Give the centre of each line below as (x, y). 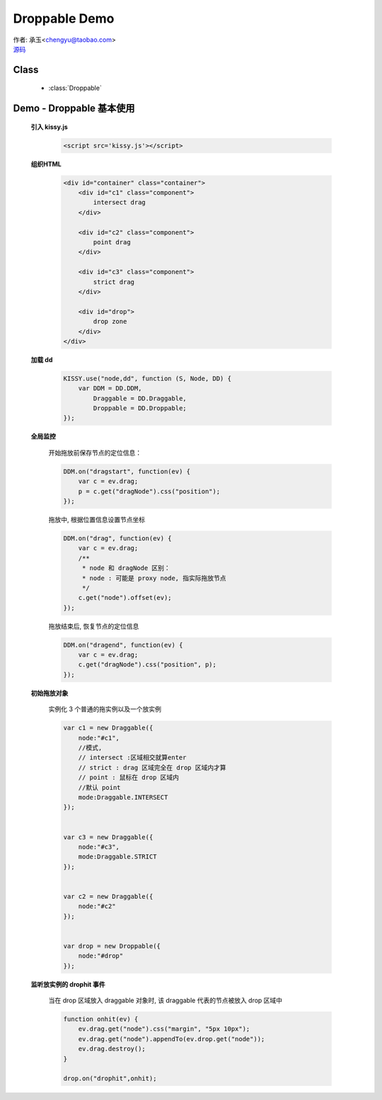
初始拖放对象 (50, 693)
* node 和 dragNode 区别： (126, 568)
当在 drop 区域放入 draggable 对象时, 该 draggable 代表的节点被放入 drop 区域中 (166, 1000)
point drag (112, 242)
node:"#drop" (101, 956)
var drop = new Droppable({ (112, 946)
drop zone (110, 322)
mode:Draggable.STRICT (117, 857)
